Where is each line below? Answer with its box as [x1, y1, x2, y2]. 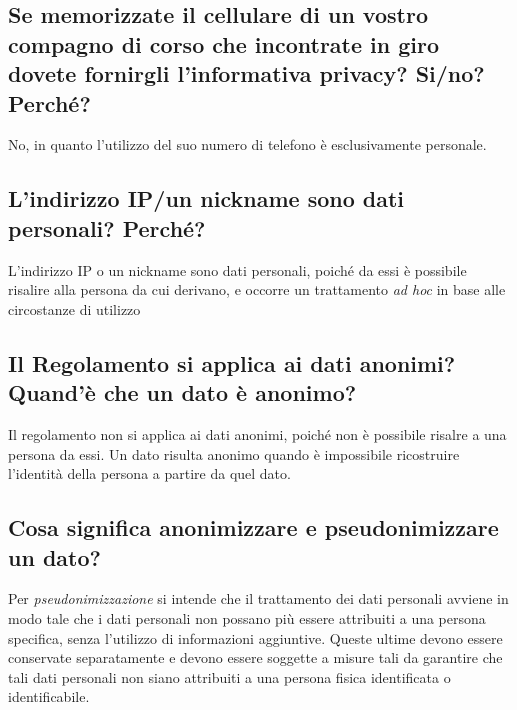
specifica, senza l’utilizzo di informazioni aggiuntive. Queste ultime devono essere [8, 627, 503, 648]
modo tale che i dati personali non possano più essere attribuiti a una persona [8, 607, 486, 628]
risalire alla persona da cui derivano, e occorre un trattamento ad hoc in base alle [8, 279, 506, 300]
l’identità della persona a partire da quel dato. [8, 463, 291, 484]
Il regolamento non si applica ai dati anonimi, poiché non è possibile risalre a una [8, 423, 507, 444]
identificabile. [8, 686, 90, 707]
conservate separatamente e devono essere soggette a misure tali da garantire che [8, 647, 503, 668]
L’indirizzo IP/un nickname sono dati [8, 183, 405, 214]
